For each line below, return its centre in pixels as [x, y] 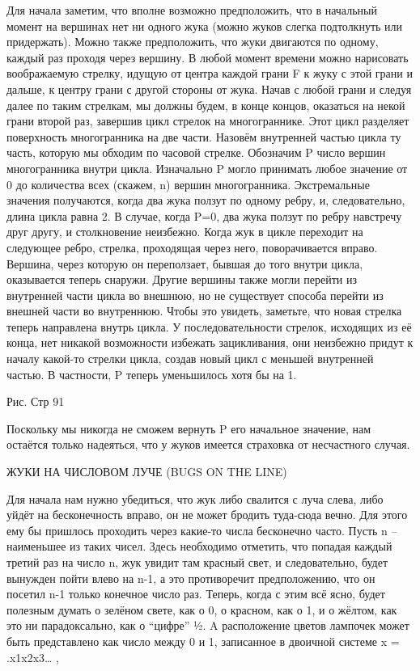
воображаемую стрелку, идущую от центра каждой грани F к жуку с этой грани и [210, 73]
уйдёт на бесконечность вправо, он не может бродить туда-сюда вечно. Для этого [207, 515]
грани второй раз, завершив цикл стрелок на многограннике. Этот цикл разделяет [208, 121]
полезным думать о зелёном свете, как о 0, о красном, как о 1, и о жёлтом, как [202, 609]
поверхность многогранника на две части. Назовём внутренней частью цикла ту [204, 136]
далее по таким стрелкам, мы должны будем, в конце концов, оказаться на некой [206, 105]
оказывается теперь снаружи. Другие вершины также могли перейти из [182, 279]
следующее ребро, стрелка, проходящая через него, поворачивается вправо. [192, 247]
